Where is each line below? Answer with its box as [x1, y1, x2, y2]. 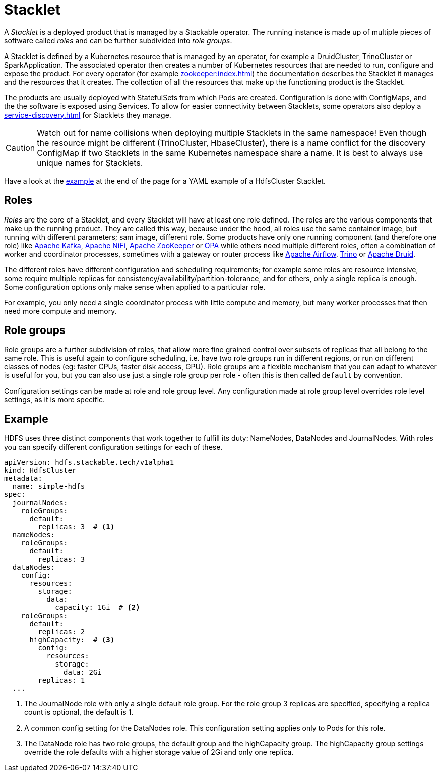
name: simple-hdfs [12, 482, 85, 491]
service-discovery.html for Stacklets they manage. [4, 110, 171, 119]
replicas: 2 [38, 628, 85, 636]
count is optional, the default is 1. [24, 708, 134, 717]
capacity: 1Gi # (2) [55, 603, 140, 612]
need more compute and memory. [4, 306, 117, 315]
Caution [6, 142, 35, 153]
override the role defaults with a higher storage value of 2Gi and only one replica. [24, 748, 294, 757]
